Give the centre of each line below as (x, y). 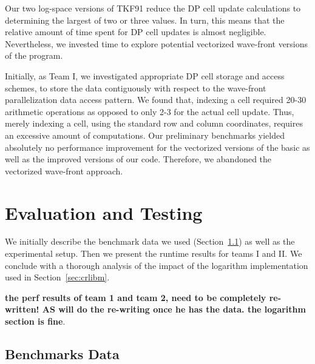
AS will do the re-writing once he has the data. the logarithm (174, 309)
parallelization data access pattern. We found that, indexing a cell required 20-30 (156, 100)
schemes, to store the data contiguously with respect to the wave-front (136, 88)
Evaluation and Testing (104, 212)
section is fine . (35, 321)
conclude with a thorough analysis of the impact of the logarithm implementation (157, 265)
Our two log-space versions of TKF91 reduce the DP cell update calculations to (153, 8)
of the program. (34, 55)
